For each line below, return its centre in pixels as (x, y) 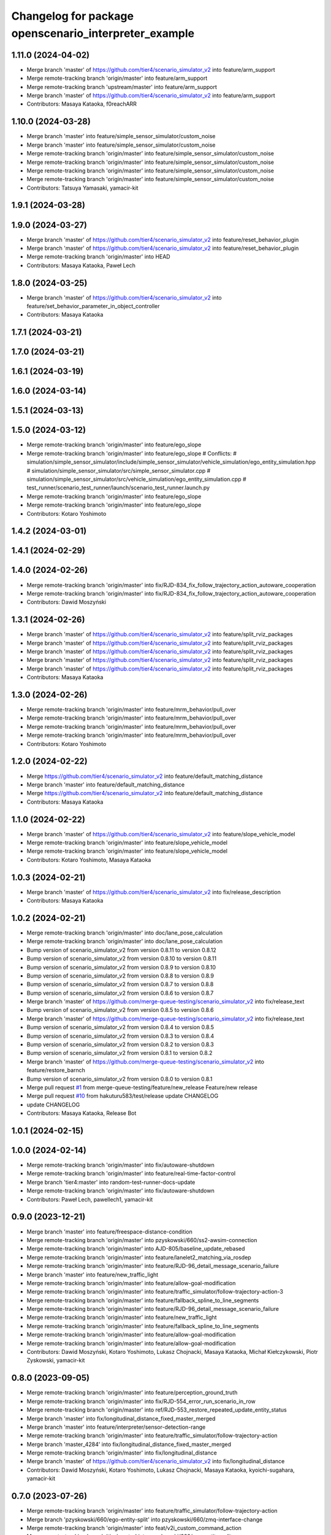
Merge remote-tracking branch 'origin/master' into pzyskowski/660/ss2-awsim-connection (142, 1240)
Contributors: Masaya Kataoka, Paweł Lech (81, 265)
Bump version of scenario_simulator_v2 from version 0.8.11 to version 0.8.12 (122, 950)
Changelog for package (73, 16)
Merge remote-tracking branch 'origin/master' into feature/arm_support (117, 78)
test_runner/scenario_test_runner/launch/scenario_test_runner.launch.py (118, 488)
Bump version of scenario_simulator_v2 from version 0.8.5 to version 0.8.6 (120, 1010)
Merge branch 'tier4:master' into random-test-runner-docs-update (111, 1182)
